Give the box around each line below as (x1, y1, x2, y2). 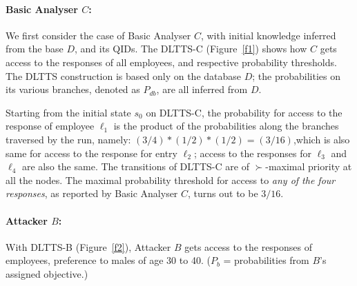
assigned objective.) (6, 266, 88, 280)
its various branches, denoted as (6, 82, 140, 96)
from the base (6, 41, 64, 56)
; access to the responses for (193, 145, 311, 160)
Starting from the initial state (6, 105, 131, 119)
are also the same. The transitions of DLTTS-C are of (21, 159, 249, 174)
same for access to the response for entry (6, 145, 177, 160)
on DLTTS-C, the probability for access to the (146, 105, 342, 119)
